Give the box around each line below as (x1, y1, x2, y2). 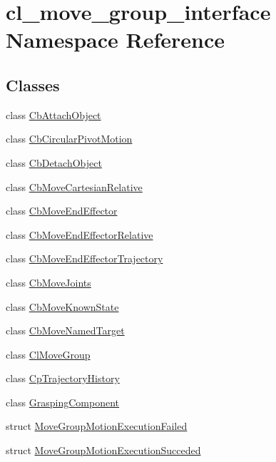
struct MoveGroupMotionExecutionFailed (6, 419, 188, 433)
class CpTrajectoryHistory (6, 371, 120, 386)
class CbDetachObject (6, 155, 102, 170)
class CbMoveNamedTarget (6, 323, 125, 338)
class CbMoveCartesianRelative (6, 179, 143, 194)
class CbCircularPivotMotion (6, 131, 133, 146)
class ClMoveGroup (6, 346, 91, 361)
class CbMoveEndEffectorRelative (6, 227, 153, 242)
